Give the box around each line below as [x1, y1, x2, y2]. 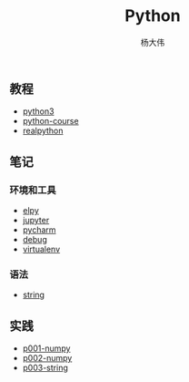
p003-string [22, 362, 68, 374]
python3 [22, 106, 55, 117]
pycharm [22, 224, 56, 235]
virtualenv [22, 243, 61, 255]
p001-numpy [22, 343, 71, 354]
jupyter [22, 215, 50, 226]
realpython [22, 125, 64, 137]
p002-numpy [22, 353, 73, 364]
